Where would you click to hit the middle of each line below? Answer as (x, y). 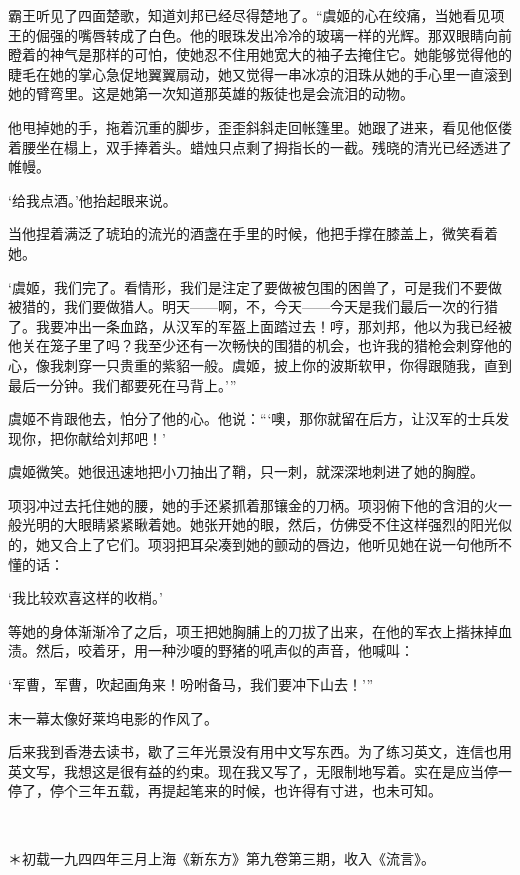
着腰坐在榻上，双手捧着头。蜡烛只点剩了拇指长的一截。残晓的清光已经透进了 (260, 146)
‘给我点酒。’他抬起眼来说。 (92, 199)
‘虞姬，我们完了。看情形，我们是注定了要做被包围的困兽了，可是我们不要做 (255, 286)
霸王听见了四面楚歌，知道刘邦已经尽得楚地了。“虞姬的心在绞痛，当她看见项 (256, 15)
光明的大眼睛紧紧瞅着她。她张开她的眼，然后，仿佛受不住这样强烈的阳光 (259, 524)
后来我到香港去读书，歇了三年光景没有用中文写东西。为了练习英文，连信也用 (260, 751)
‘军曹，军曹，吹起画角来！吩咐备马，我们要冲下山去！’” (191, 684)
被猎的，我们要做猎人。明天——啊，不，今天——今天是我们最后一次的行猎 (253, 306)
